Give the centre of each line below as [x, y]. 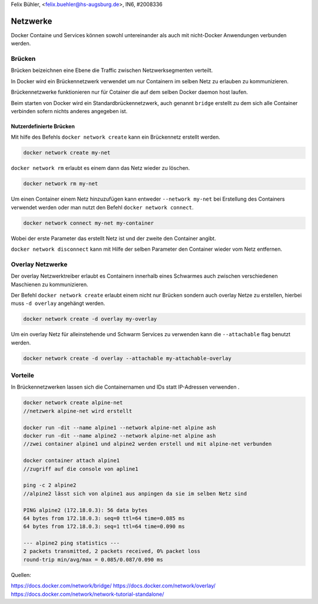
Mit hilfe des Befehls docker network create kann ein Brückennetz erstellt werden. [116, 137]
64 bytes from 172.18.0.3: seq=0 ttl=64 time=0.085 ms [104, 518]
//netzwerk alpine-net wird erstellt [78, 411]
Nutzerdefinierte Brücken [43, 126]
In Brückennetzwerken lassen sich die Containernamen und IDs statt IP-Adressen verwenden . [125, 387]
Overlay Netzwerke [39, 264]
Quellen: [21, 575]
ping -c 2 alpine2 [50, 485]
